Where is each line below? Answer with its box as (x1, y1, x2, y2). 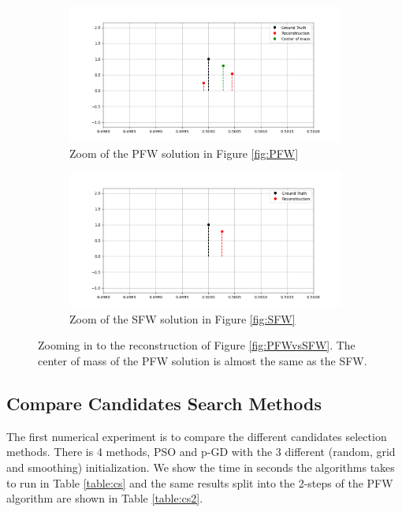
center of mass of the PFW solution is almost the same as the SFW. (38, 352, 367, 368)
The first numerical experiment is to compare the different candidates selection (6, 428, 387, 444)
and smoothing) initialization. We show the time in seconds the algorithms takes (6, 458, 395, 475)
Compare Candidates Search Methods (6, 391, 322, 415)
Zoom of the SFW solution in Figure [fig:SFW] (69, 310, 296, 327)
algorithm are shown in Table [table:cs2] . (6, 490, 203, 506)
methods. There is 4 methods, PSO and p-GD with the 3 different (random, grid (6, 443, 396, 460)
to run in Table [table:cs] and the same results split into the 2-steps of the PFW (6, 474, 393, 491)
